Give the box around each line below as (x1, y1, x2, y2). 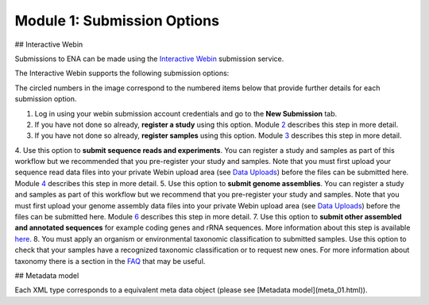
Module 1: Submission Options (14, 12, 220, 29)
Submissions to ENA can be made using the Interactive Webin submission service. (14, 54, 284, 63)
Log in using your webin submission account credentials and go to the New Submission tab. (34, 109, 338, 118)
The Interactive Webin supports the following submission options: (14, 68, 230, 78)
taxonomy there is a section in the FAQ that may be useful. (14, 256, 206, 265)
